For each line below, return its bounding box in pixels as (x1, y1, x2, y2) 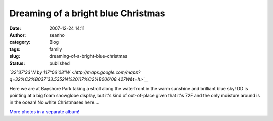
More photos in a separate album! (9, 108, 80, 115)
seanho (49, 32, 65, 38)
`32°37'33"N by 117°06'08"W (9, 69, 71, 75)
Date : (9, 25, 21, 31)
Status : (9, 60, 25, 66)
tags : (9, 46, 21, 52)
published (49, 60, 70, 66)
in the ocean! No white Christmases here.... (9, 99, 100, 105)
